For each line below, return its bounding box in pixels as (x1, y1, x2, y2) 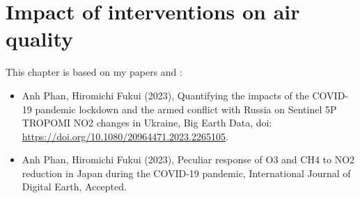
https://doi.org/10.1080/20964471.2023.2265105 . (22, 129, 228, 143)
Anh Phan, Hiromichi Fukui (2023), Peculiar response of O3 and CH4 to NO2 (22, 152, 355, 167)
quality (6, 24, 74, 53)
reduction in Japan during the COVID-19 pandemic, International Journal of (22, 165, 351, 180)
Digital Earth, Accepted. (22, 179, 127, 194)
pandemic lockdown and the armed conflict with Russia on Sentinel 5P (35, 101, 337, 116)
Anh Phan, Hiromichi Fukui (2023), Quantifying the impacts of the (22, 88, 309, 102)
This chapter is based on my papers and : (6, 65, 182, 79)
